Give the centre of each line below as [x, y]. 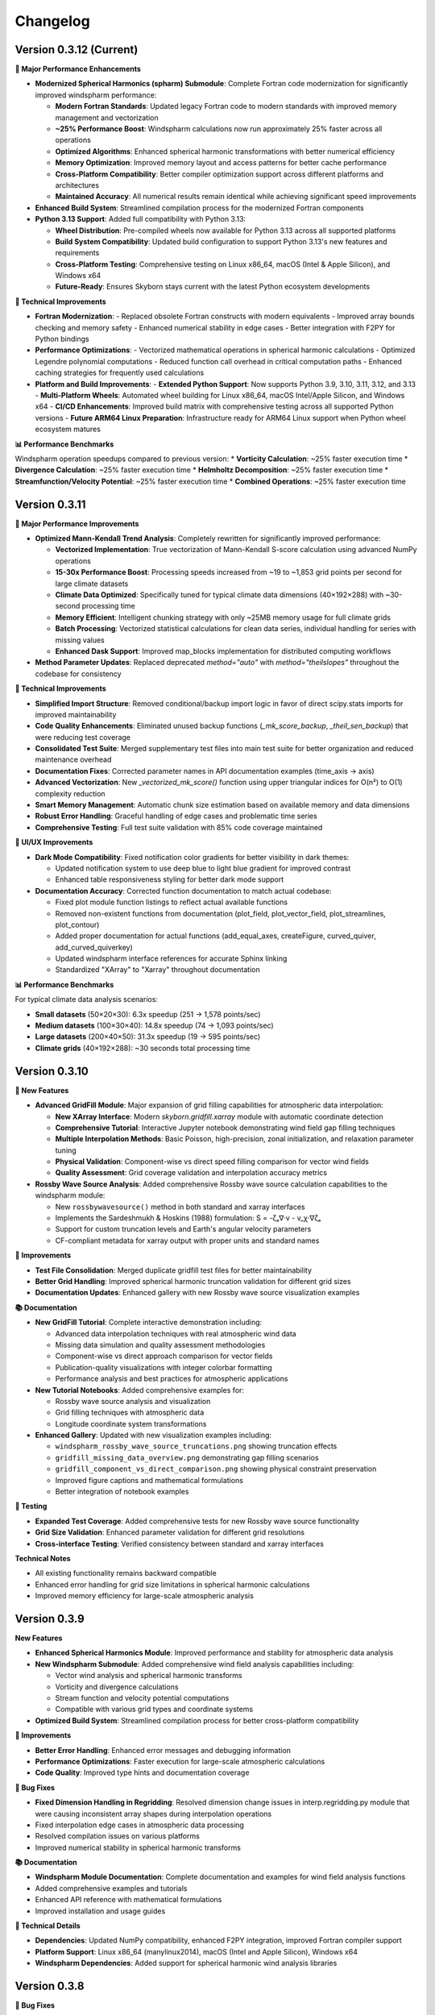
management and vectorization [107, 118]
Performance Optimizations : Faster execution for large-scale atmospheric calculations [180, 1761]
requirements [77, 253]
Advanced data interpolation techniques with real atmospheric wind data [176, 1333]
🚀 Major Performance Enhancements [78, 69]
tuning [66, 1150]
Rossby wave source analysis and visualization [133, 1401]
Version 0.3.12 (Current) [77, 50]
